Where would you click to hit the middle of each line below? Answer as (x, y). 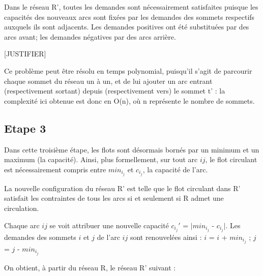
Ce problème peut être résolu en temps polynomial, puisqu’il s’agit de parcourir (128, 70)
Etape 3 (25, 128)
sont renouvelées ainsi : (166, 237)
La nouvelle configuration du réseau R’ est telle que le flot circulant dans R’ (122, 188)
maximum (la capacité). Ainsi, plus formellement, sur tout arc (101, 159)
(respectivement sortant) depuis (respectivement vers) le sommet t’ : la (115, 91)
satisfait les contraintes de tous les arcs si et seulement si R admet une (114, 198)
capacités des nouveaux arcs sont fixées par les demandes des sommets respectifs (129, 17)
